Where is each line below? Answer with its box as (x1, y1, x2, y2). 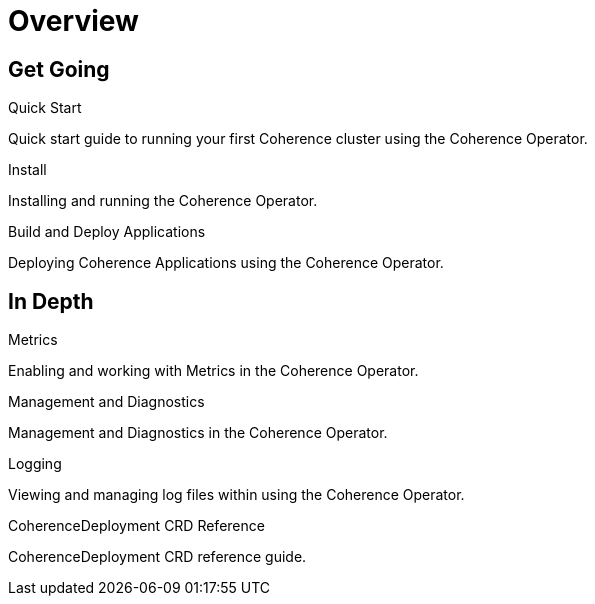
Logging (8, 455, 62, 473)
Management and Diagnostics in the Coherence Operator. (8, 424, 388, 442)
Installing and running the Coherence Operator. (8, 192, 318, 210)
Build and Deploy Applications (8, 223, 206, 241)
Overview (8, 4, 139, 38)
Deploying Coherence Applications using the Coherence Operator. (8, 254, 444, 272)
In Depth (8, 288, 94, 314)
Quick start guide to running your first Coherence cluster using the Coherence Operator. (8, 130, 588, 148)
